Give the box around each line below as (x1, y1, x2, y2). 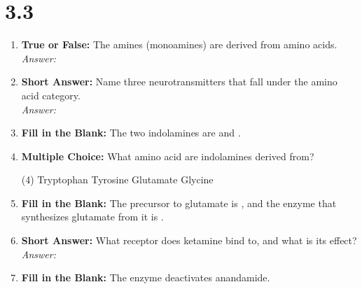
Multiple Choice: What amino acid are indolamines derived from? (21, 148, 314, 163)
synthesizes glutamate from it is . (21, 209, 164, 224)
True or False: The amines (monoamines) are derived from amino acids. (21, 37, 337, 52)
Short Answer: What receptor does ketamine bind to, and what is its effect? (21, 233, 357, 248)
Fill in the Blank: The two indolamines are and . (21, 125, 241, 140)
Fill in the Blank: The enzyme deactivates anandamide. (21, 270, 270, 285)
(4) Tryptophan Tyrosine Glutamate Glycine (21, 172, 214, 187)
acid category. (21, 87, 81, 102)
